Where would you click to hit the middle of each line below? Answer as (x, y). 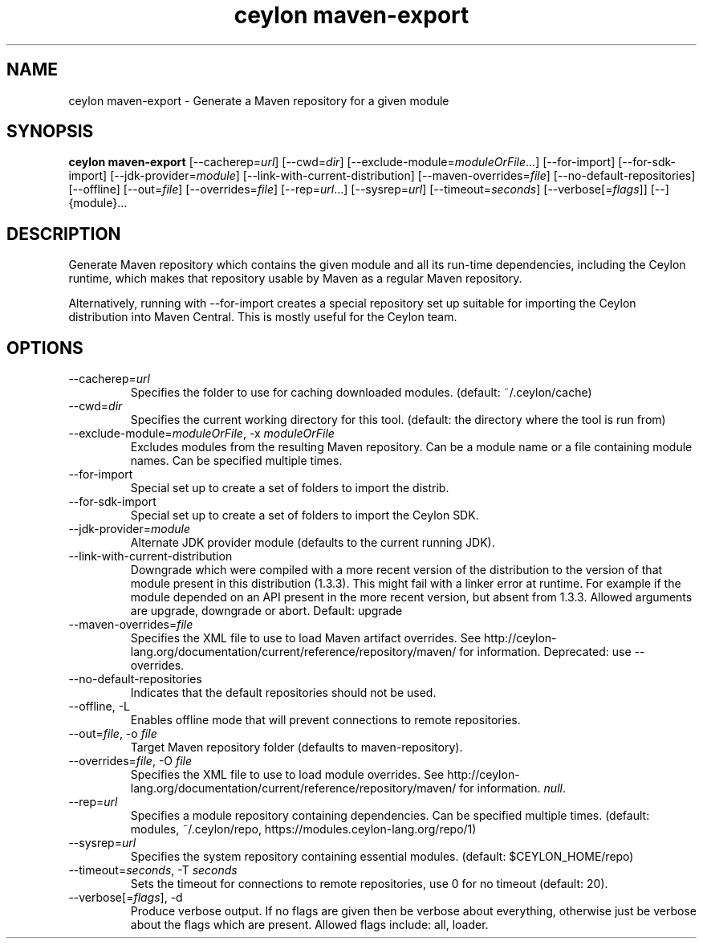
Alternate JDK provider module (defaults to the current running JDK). (313, 543)
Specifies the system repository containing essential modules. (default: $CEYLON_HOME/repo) (382, 857)
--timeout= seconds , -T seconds (153, 870)
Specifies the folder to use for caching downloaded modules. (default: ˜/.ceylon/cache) (361, 393)
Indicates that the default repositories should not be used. (283, 693)
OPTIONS (45, 348)
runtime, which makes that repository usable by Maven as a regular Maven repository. (295, 279)
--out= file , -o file (113, 734)
